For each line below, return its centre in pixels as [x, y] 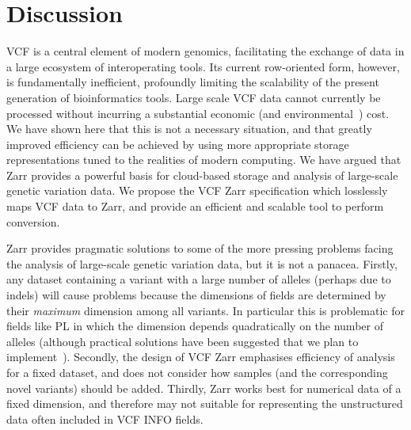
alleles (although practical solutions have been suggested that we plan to [183, 341]
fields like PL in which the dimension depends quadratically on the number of [195, 326]
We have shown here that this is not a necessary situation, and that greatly [189, 129]
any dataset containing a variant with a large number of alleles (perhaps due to [199, 279]
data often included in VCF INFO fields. [105, 419]
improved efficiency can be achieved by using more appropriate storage [178, 144]
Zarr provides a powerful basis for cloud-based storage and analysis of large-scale [202, 175]
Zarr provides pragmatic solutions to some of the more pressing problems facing [200, 248]
